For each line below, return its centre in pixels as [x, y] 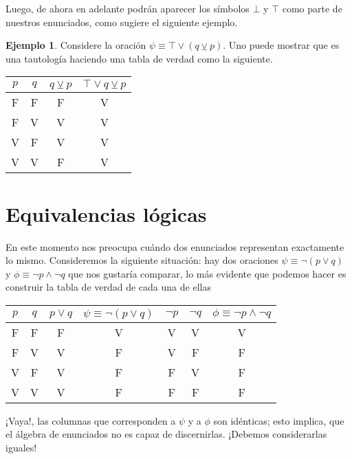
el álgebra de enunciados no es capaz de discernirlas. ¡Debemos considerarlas [166, 434]
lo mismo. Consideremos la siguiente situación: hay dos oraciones [142, 260]
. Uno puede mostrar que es [281, 45]
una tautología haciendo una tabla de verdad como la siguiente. [139, 58]
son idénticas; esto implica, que [279, 420]
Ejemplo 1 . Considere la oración [76, 45]
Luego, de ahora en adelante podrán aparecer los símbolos [128, 8]
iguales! [21, 448]
